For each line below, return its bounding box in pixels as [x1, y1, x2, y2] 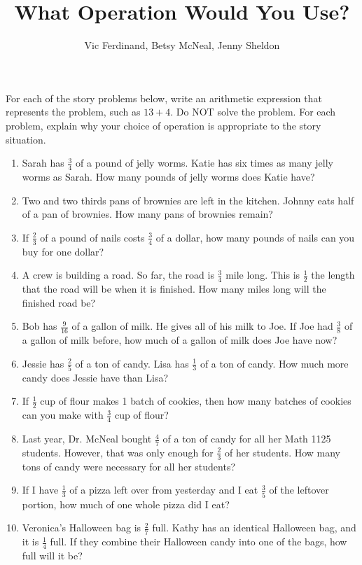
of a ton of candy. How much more [200, 356, 349, 370]
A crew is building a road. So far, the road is [22, 267, 214, 282]
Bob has [22, 319, 57, 333]
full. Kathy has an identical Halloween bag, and [152, 520, 356, 535]
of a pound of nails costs [40, 230, 145, 244]
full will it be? [22, 547, 83, 562]
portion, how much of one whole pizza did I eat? [22, 496, 230, 511]
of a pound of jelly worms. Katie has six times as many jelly [76, 155, 333, 170]
